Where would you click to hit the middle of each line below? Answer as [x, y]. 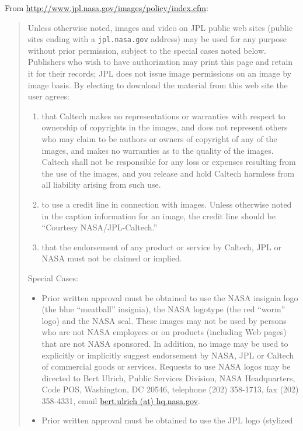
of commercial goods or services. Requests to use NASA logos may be [166, 366]
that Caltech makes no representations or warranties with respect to [163, 115]
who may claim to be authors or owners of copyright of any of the [159, 139]
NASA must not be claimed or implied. [112, 258]
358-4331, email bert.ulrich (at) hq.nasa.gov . [121, 400]
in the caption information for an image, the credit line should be [159, 215]
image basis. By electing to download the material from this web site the [158, 85]
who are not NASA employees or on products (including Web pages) [164, 332]
